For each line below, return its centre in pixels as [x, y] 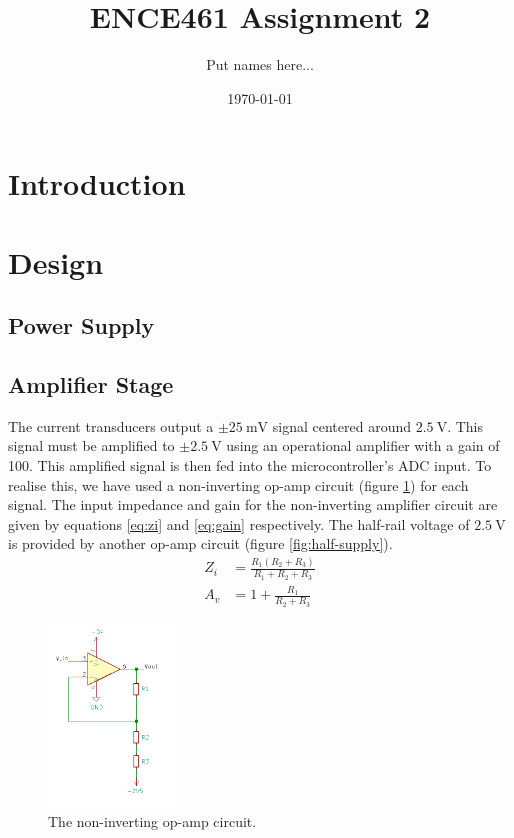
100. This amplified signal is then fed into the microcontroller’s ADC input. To [250, 465]
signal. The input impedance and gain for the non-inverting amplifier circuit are [253, 504]
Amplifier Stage [91, 384]
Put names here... [260, 64]
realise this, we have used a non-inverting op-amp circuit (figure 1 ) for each [238, 484]
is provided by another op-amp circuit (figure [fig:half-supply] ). [200, 543]
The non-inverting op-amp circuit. [152, 821]
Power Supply [81, 325]
